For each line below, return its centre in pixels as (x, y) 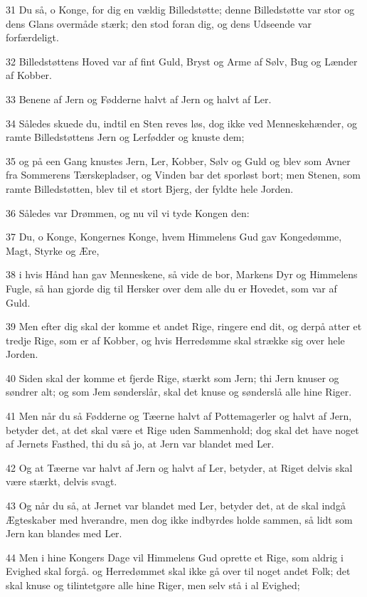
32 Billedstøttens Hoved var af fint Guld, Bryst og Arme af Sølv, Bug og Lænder (182, 61)
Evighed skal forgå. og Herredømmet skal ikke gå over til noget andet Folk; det (178, 571)
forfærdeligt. (32, 37)
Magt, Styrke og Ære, (53, 250)
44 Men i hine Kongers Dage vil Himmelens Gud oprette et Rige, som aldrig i (175, 557)
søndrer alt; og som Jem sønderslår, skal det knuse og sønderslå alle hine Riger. (179, 392)
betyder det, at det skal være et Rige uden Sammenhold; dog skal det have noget (182, 429)
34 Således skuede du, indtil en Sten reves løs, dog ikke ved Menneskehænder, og (181, 123)
